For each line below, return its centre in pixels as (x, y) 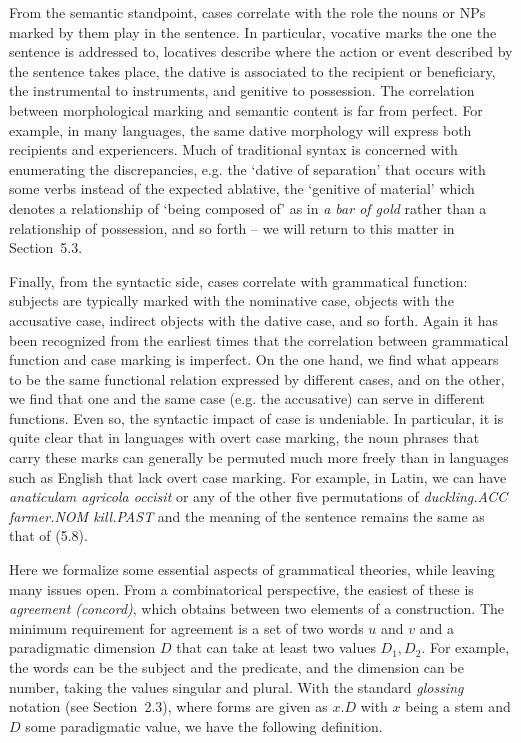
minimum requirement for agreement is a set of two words (186, 627)
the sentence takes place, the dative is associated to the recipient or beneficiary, (252, 70)
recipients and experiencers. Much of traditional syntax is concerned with (233, 149)
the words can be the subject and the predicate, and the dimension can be (236, 667)
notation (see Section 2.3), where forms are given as (168, 706)
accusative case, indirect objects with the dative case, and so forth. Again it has (253, 319)
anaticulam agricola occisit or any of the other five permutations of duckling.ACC (258, 496)
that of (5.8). (48, 535)
